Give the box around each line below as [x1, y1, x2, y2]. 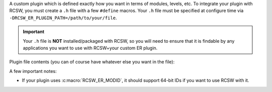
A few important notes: [9, 68, 57, 74]
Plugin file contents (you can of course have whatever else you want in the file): [9, 59, 175, 65]
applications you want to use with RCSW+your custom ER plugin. [23, 45, 158, 51]
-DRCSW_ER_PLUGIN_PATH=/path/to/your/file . [9, 15, 117, 21]
